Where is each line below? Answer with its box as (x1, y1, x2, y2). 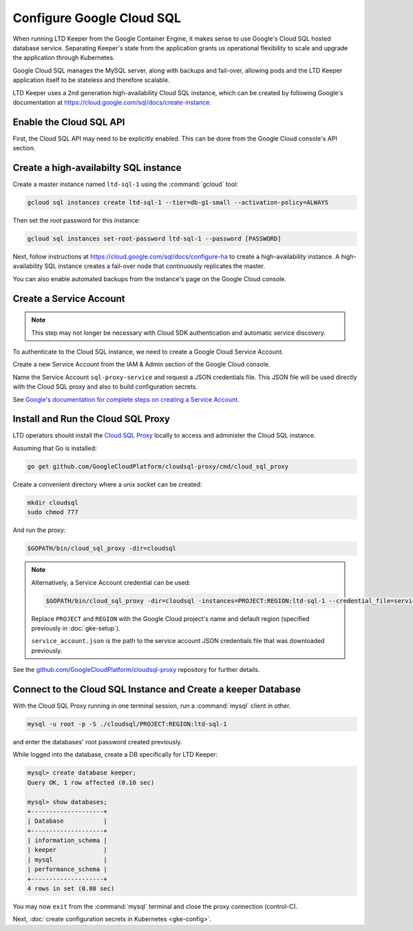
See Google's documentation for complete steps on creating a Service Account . (12, 395, 240, 403)
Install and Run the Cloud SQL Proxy (12, 413, 170, 425)
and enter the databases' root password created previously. (12, 737, 182, 746)
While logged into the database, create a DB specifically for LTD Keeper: (12, 750, 218, 759)
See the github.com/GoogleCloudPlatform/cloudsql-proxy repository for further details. (12, 666, 260, 674)
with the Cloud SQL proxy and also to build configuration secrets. (12, 382, 198, 391)
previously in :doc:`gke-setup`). (31, 624, 120, 632)
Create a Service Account (12, 293, 125, 305)
